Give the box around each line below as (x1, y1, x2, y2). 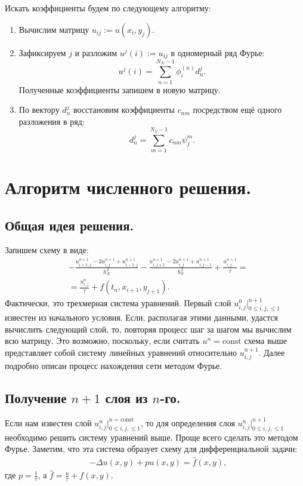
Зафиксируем (18, 46, 66, 59)
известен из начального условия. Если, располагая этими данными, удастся (5, 310, 278, 323)
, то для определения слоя (140, 416, 235, 429)
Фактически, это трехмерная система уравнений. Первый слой (5, 297, 231, 309)
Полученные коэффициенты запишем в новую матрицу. (18, 83, 221, 96)
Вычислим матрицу (18, 23, 89, 35)
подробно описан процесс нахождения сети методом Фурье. (5, 359, 222, 372)
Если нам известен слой (5, 416, 92, 429)
